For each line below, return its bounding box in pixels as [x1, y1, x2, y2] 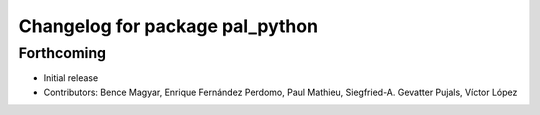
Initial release [43, 72, 99, 84]
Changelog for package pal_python [18, 15, 319, 37]
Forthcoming [18, 44, 107, 62]
